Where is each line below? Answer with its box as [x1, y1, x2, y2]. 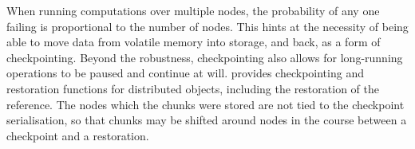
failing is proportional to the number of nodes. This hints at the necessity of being [6, 18, 409, 34]
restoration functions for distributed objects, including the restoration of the [6, 80, 379, 96]
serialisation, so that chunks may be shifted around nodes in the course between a [6, 112, 407, 128]
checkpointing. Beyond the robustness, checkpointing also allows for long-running [6, 49, 403, 65]
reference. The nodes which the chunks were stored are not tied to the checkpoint [6, 96, 405, 112]
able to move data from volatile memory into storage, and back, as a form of [6, 33, 381, 50]
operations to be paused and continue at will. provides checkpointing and [6, 65, 364, 81]
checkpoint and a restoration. [6, 127, 149, 143]
